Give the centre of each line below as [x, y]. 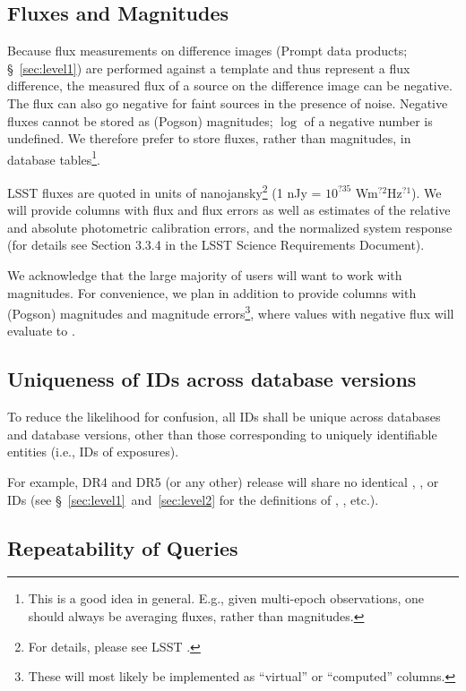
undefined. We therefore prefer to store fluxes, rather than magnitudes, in [209, 138]
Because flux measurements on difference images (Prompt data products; [207, 51]
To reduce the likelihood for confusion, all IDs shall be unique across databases [224, 417]
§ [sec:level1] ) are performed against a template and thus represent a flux [209, 68]
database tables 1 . [54, 158]
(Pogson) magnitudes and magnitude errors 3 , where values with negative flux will [231, 312]
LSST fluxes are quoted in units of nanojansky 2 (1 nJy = [164, 191]
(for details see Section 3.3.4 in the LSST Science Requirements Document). [216, 245]
